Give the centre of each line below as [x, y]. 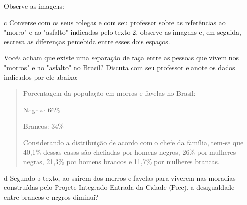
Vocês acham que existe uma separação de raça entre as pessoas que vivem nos [122, 58]
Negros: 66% [42, 109]
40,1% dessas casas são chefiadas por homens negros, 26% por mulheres [130, 152]
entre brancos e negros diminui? [51, 196]
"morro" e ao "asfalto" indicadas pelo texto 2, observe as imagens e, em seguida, [123, 32]
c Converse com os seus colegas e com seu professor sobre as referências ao [115, 22]
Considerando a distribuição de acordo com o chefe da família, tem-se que [133, 142]
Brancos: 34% [43, 126]
